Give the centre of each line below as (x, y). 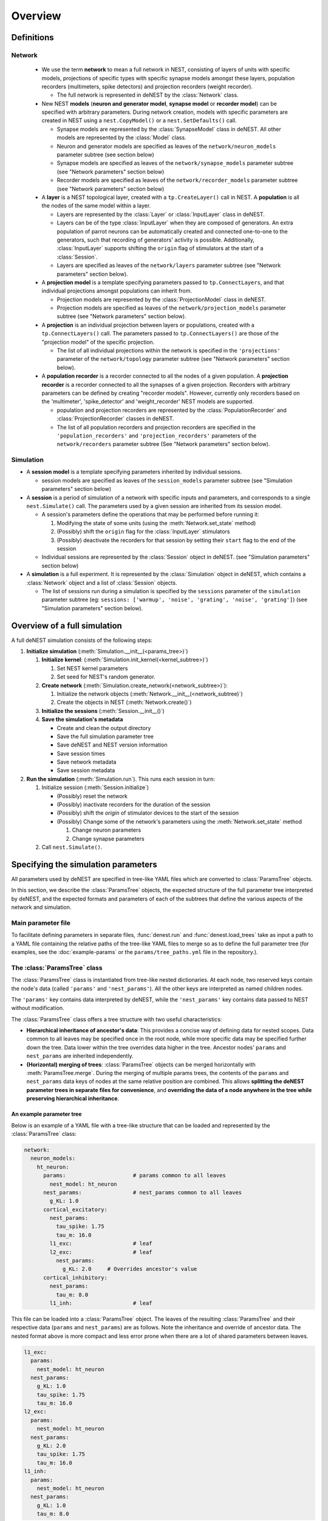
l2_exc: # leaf (101, 1252)
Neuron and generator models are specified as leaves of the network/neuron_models (166, 146)
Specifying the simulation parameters (84, 864)
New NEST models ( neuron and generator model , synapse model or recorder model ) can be (159, 103)
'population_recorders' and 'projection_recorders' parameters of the (157, 436)
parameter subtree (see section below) (105, 155)
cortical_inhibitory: (75, 1277)
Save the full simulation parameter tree (105, 736)
